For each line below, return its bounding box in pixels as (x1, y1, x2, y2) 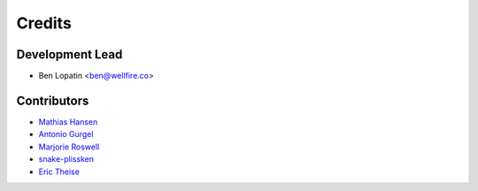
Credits (16, 13, 73, 33)
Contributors (16, 93, 89, 108)
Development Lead (16, 47, 123, 62)
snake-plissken (38, 154, 95, 164)
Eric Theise (38, 166, 80, 177)
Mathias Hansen (38, 116, 98, 127)
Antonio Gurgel (38, 129, 94, 140)
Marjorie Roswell (38, 141, 100, 152)
